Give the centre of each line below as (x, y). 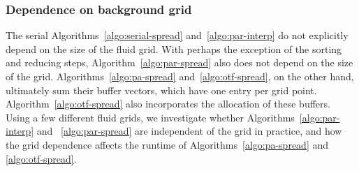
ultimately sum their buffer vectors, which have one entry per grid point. (161, 90)
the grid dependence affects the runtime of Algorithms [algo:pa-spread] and (167, 144)
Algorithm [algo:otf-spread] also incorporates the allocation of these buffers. (168, 104)
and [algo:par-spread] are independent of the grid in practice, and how (189, 131)
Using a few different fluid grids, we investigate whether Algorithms (150, 117)
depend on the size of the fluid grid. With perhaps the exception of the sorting (174, 49)
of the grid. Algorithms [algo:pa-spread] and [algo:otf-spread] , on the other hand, (180, 76)
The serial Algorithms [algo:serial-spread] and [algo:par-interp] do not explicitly (177, 35)
